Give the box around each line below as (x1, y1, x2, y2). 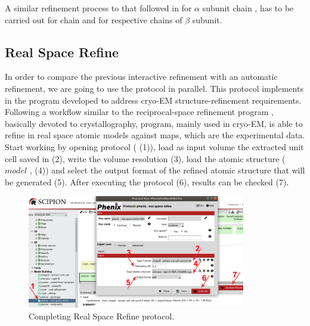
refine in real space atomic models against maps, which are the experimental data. (5, 129, 305, 141)
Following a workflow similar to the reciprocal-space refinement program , (5, 105, 274, 118)
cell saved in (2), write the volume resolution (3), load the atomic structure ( (5, 152, 286, 164)
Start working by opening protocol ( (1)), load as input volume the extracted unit (5, 140, 304, 153)
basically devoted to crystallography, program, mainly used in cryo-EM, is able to (5, 117, 303, 129)
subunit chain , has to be (202, 2, 294, 14)
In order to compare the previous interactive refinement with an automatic (5, 70, 278, 83)
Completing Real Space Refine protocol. (29, 309, 175, 322)
